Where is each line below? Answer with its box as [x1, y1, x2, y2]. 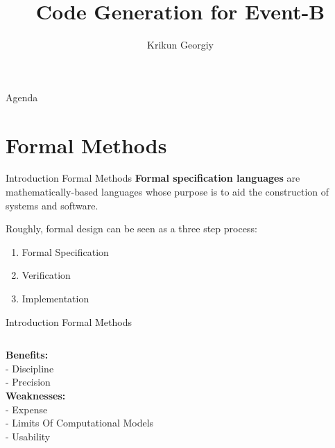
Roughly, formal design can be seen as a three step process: [6, 221, 257, 236]
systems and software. [6, 198, 98, 212]
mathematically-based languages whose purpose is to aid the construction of [6, 184, 329, 199]
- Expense [6, 402, 48, 416]
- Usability [6, 429, 51, 443]
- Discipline [6, 361, 54, 375]
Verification [22, 268, 71, 282]
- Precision [6, 374, 51, 389]
